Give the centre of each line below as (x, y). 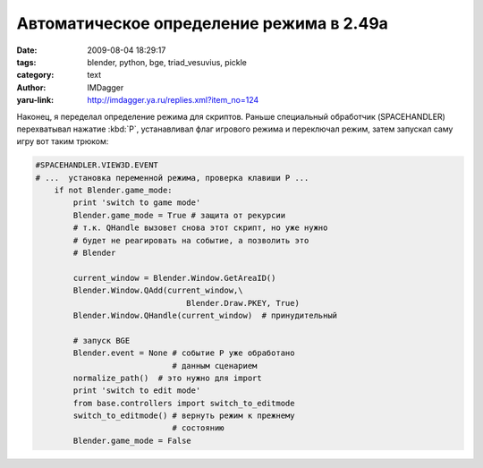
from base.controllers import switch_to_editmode (184, 403)
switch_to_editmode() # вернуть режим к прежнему (184, 416)
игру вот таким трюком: (63, 141)
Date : (27, 50)
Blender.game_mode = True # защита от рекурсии (179, 215)
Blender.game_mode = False (132, 440)
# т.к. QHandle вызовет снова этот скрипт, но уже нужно (200, 228)
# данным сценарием (215, 366)
